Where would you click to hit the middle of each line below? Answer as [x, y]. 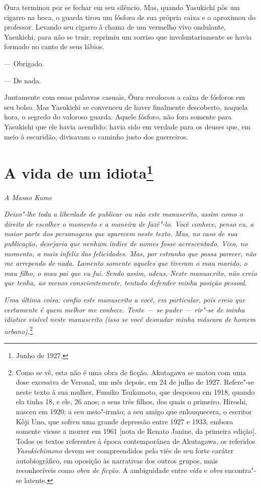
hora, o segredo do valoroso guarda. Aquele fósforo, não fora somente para [118, 117]
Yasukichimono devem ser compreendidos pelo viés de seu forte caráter [125, 451]
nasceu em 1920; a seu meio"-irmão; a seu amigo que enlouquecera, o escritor [134, 411]
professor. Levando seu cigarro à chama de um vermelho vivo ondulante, [115, 27]
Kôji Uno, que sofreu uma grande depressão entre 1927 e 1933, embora [124, 421]
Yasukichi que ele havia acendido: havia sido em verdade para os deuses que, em [127, 126]
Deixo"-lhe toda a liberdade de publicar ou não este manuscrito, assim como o [123, 214]
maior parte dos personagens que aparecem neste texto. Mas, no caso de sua [121, 233]
